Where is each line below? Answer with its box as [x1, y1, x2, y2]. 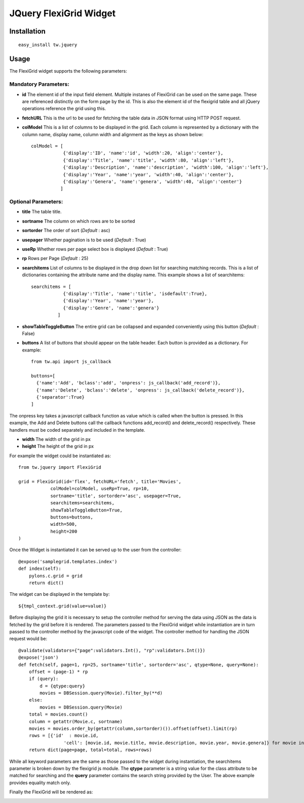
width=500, [50, 521, 78, 527]
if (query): [28, 676, 59, 682]
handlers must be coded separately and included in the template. [9, 427, 145, 433]
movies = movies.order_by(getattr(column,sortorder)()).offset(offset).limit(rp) [28, 726, 238, 731]
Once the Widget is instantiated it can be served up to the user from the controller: [9, 547, 182, 553]
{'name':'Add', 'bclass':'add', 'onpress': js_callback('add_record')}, [36, 380, 221, 386]
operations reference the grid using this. [22, 106, 106, 112]
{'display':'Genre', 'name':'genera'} [63, 305, 160, 311]
